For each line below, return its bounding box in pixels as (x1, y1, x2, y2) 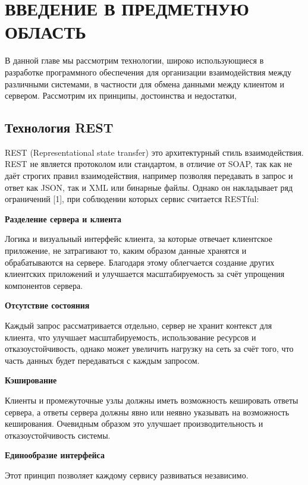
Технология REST (5, 118, 114, 137)
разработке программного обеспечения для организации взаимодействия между (5, 65, 292, 78)
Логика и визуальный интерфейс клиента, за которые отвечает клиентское (5, 232, 272, 245)
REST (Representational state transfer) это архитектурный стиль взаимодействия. (5, 146, 304, 158)
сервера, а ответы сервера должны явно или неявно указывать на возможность (5, 405, 290, 418)
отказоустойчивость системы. (5, 429, 111, 441)
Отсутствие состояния (5, 299, 90, 311)
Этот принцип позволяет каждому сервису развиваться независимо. (5, 468, 249, 481)
